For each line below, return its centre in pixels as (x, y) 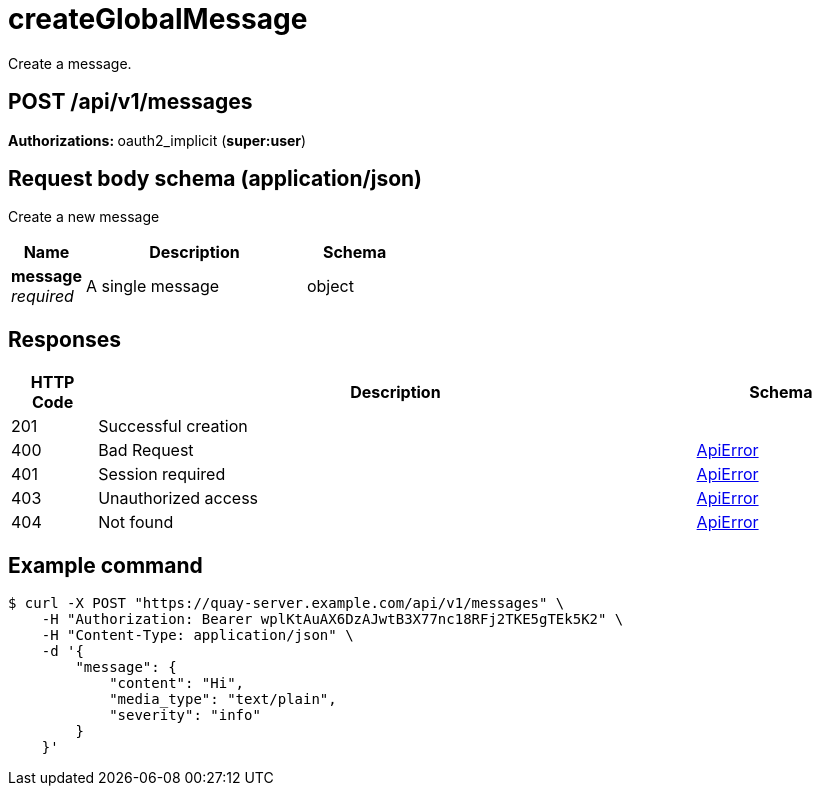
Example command (105, 565)
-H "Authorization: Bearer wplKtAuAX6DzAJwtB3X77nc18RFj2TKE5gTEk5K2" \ (332, 619)
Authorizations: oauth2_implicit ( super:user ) (157, 140)
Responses (65, 339)
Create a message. (70, 63)
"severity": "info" (185, 715)
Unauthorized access (178, 498)
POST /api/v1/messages (130, 102)
